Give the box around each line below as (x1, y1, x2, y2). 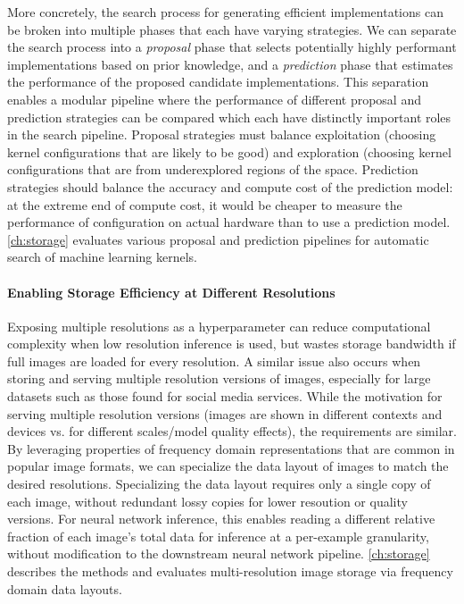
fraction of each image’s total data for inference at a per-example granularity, (7, 526, 429, 545)
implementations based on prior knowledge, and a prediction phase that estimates (7, 55, 453, 73)
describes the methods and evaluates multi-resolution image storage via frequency (7, 562, 453, 581)
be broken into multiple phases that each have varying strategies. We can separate (7, 20, 457, 38)
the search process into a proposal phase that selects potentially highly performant (7, 38, 457, 56)
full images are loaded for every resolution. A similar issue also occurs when (7, 351, 421, 370)
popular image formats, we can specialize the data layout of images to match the (7, 457, 449, 475)
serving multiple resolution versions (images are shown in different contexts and (7, 404, 443, 423)
